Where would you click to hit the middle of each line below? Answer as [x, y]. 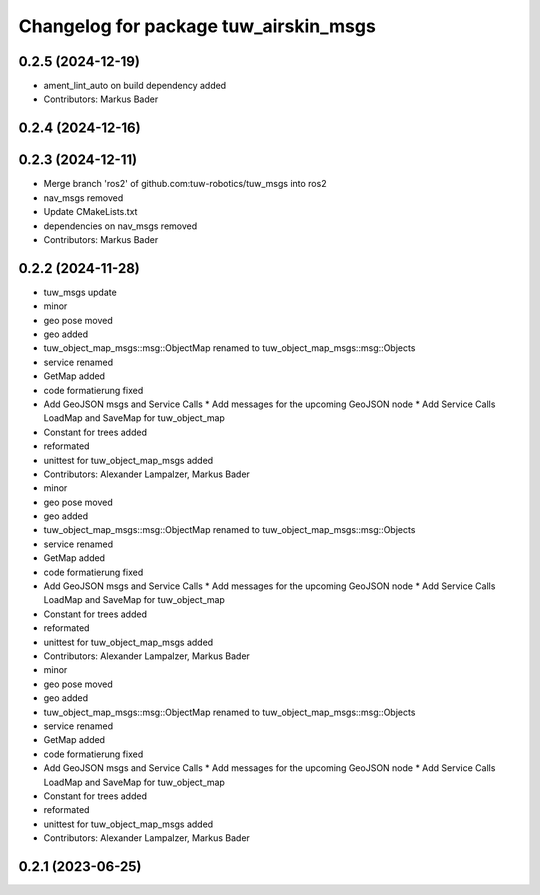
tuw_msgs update [80, 292]
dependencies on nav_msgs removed [120, 226]
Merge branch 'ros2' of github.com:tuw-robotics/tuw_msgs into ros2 [185, 184]
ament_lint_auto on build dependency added [135, 86]
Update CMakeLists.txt [90, 212]
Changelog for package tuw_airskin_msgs [197, 26]
